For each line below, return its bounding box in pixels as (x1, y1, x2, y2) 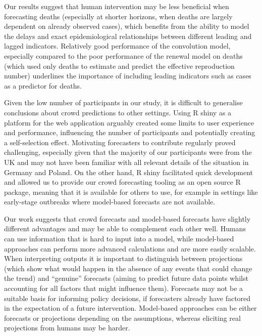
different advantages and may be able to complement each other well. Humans (4, 223, 246, 234)
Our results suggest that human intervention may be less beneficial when (4, 1, 229, 11)
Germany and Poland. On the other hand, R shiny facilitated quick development (4, 166, 253, 177)
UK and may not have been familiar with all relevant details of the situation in (4, 156, 249, 167)
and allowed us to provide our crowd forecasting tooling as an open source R (4, 177, 241, 187)
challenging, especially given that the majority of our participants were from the (4, 147, 252, 157)
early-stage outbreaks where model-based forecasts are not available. (4, 196, 216, 207)
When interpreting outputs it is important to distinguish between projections (4, 253, 243, 264)
